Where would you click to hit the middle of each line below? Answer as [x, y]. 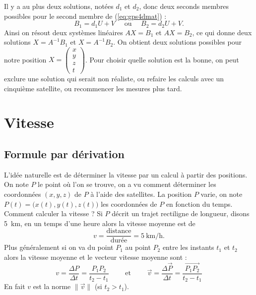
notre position [25, 59]
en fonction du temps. [199, 204]
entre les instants [188, 247]
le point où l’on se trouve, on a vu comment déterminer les [127, 184]
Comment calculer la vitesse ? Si [53, 213]
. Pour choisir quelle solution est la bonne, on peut [162, 59]
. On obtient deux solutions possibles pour [177, 42]
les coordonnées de [129, 204]
